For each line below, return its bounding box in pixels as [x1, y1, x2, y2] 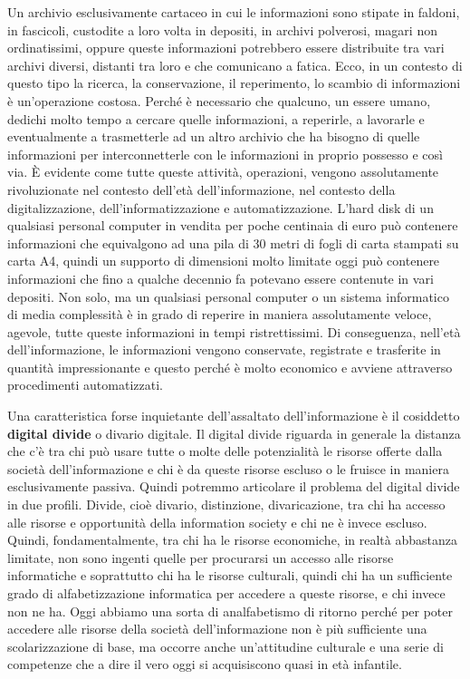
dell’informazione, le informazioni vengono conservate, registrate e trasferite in [7, 340, 441, 359]
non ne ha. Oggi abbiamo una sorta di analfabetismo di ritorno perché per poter [7, 601, 453, 620]
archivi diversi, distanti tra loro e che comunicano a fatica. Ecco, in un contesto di [7, 55, 463, 74]
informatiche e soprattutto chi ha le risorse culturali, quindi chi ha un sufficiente [7, 566, 453, 585]
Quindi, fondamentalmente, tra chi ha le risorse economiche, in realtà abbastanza [7, 530, 457, 549]
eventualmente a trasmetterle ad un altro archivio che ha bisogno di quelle [7, 127, 420, 146]
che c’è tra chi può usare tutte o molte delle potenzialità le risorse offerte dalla [7, 441, 443, 461]
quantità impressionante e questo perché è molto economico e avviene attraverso [7, 357, 453, 376]
